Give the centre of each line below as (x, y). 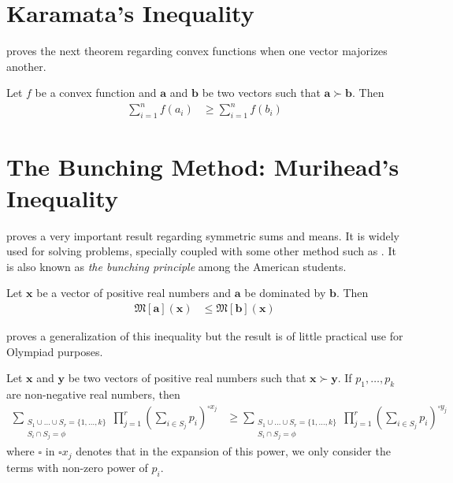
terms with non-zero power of (77, 467)
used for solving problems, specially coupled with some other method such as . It (201, 251)
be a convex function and (96, 93)
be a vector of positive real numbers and (134, 293)
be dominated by (285, 293)
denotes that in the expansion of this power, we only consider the (233, 451)
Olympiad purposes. (55, 351)
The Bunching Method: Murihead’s (203, 167)
